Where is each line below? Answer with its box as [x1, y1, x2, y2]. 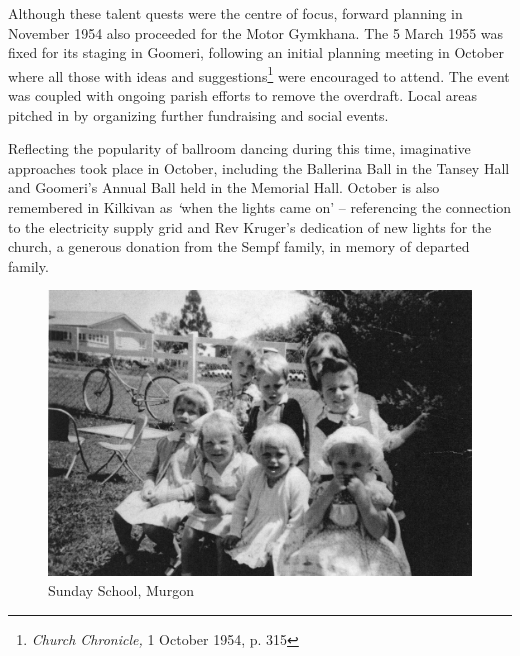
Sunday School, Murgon [48, 580, 194, 601]
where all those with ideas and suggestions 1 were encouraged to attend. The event [8, 62, 510, 86]
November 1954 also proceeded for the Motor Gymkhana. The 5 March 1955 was [8, 22, 504, 43]
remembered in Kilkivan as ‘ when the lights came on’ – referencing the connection [8, 197, 512, 217]
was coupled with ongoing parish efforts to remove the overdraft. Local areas [8, 85, 477, 106]
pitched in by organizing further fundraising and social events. [8, 104, 389, 125]
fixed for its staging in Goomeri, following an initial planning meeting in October [8, 42, 504, 63]
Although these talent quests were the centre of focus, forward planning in [8, 3, 463, 23]
